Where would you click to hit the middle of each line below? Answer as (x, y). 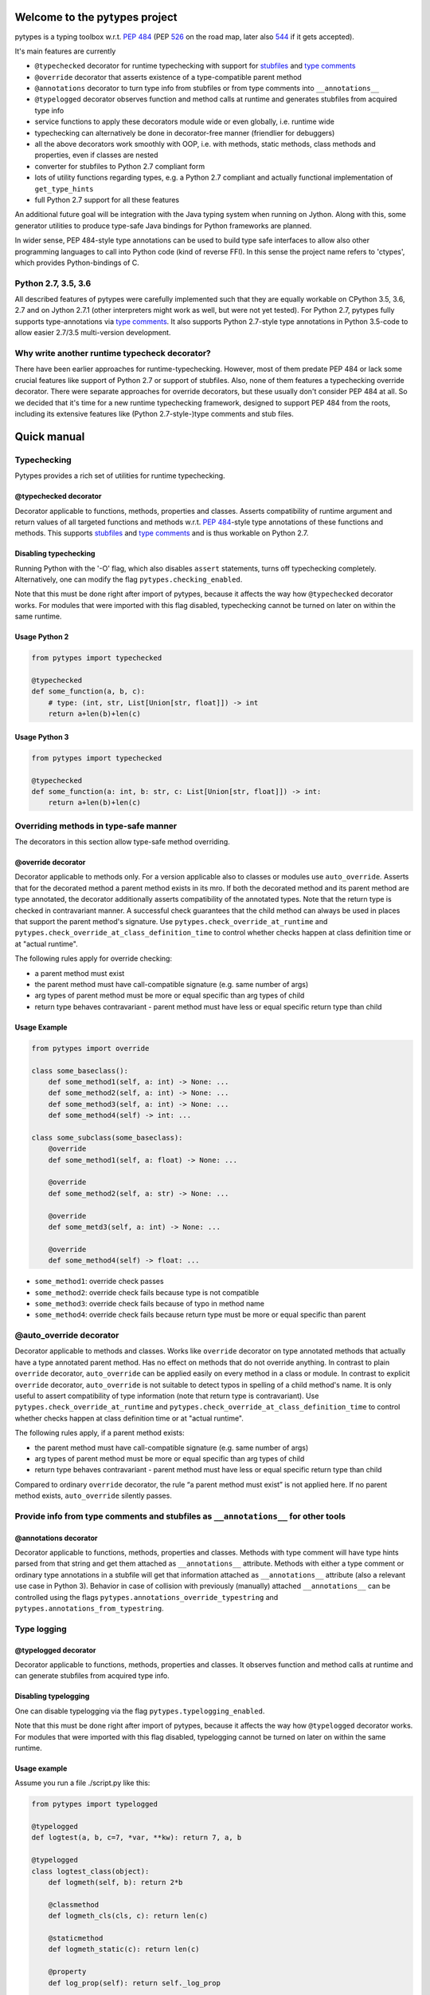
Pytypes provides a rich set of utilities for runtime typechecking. (120, 476)
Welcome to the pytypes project (96, 17)
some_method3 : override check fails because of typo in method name (149, 1303)
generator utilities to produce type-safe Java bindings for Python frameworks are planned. (163, 225)
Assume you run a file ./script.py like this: (82, 1783)
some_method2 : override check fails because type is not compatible (147, 1292)
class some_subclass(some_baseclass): (107, 1138)
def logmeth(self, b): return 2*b (115, 1882)
